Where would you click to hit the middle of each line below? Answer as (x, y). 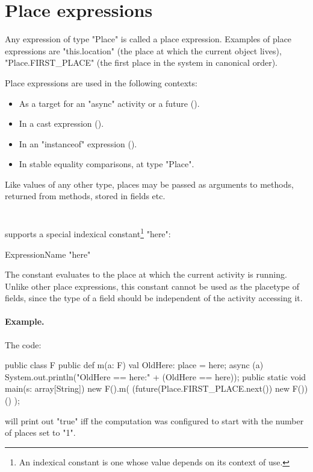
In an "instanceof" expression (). (78, 143)
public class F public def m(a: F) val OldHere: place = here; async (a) (134, 365)
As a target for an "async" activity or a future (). (109, 103)
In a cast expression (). (61, 123)
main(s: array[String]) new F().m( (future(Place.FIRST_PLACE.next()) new (147, 388)
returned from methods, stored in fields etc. (85, 196)
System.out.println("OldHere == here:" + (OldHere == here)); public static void (156, 376)
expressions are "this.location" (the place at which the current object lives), (143, 50)
